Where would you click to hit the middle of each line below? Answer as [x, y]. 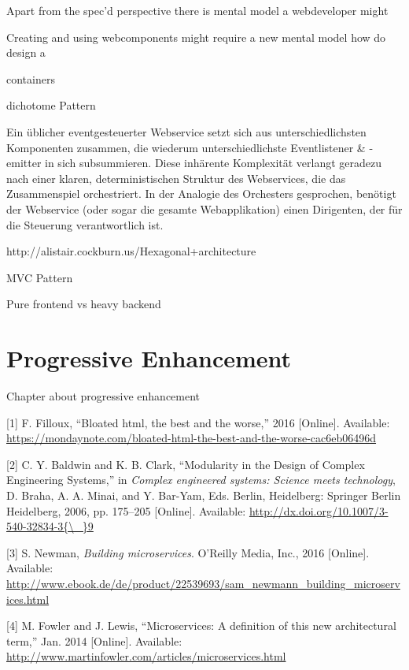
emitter [24, 163]
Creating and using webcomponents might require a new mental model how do [196, 37]
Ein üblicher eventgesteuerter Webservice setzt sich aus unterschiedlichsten [186, 131]
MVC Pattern [40, 277]
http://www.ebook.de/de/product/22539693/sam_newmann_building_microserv [203, 583]
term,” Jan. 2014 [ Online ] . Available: [94, 640]
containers [31, 78]
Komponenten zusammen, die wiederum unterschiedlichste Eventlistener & [186, 147]
